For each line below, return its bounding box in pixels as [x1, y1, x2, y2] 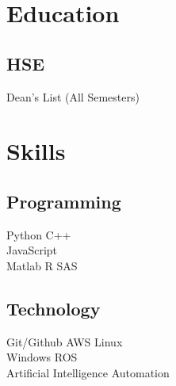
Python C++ [6, 226, 71, 243]
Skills [6, 135, 66, 167]
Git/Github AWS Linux [6, 333, 123, 350]
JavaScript [6, 242, 58, 258]
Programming [6, 189, 121, 213]
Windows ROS [6, 349, 78, 365]
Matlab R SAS [6, 257, 78, 273]
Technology [6, 296, 101, 320]
